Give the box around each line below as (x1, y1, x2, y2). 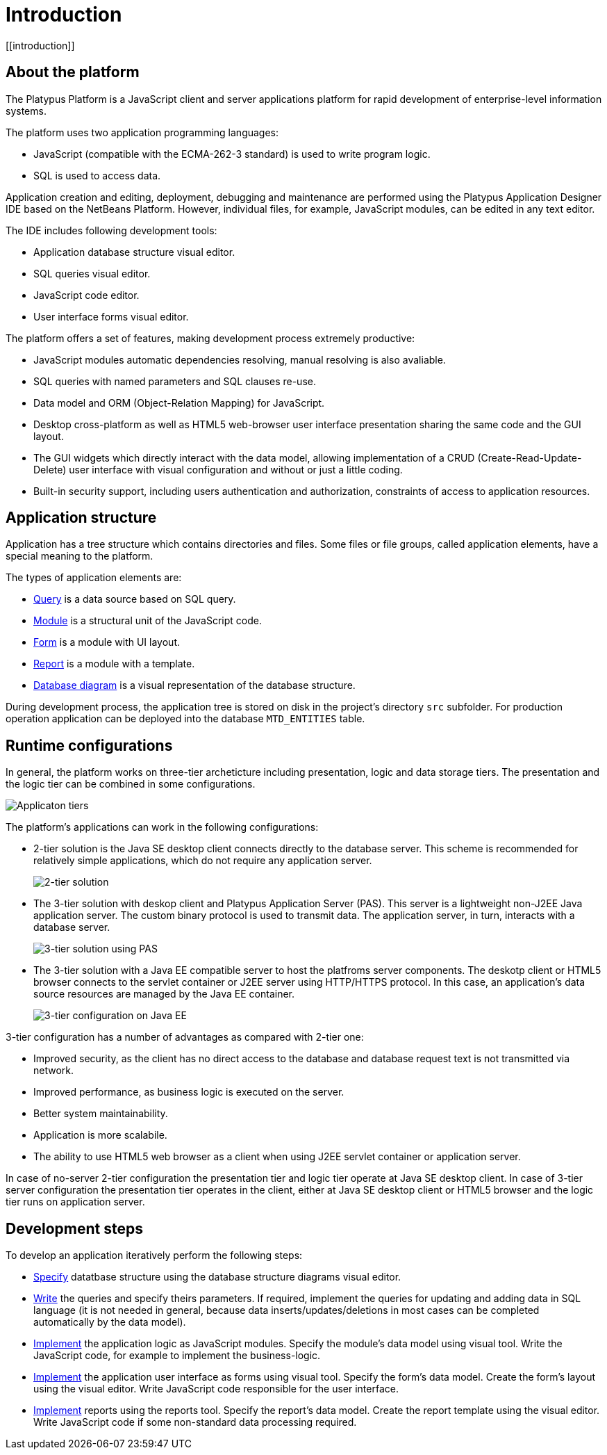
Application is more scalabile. (33, 1129, 167, 1141)
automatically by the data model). (33, 1316, 186, 1328)
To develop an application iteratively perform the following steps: (6, 1249, 303, 1262)
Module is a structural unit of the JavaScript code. (33, 615, 263, 627)
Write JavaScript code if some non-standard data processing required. (33, 1416, 357, 1429)
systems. (6, 104, 47, 117)
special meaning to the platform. (6, 550, 153, 562)
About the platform (6, 63, 140, 81)
